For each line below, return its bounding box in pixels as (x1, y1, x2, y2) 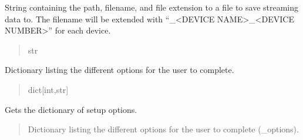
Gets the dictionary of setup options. (5, 103, 137, 115)
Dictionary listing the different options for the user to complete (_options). (28, 123, 299, 135)
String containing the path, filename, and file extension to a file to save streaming (5, 1, 299, 13)
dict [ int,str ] (28, 83, 69, 95)
